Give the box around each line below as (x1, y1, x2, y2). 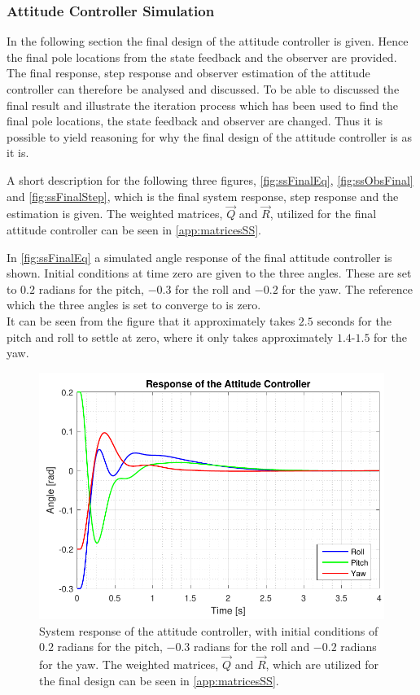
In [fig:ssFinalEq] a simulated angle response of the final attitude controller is (7, 248, 392, 265)
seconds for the (317, 312, 392, 329)
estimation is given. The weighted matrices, (7, 205, 223, 222)
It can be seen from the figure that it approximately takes (7, 312, 295, 329)
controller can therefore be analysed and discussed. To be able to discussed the (7, 81, 400, 97)
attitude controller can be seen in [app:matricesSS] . (7, 221, 261, 238)
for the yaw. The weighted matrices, (39, 656, 219, 673)
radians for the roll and (194, 638, 310, 655)
